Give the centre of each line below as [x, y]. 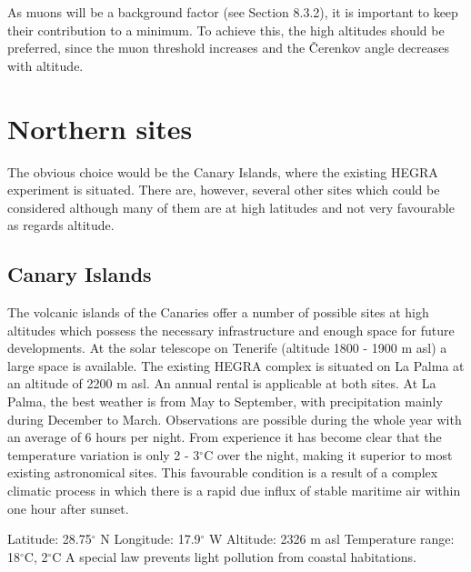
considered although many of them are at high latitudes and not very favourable [231, 207]
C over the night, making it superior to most [328, 454]
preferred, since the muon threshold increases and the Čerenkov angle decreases [229, 48]
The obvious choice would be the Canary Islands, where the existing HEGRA [223, 171]
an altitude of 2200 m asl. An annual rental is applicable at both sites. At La [222, 383]
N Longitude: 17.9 [150, 539]
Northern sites [100, 128]
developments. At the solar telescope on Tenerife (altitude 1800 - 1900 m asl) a [227, 348]
